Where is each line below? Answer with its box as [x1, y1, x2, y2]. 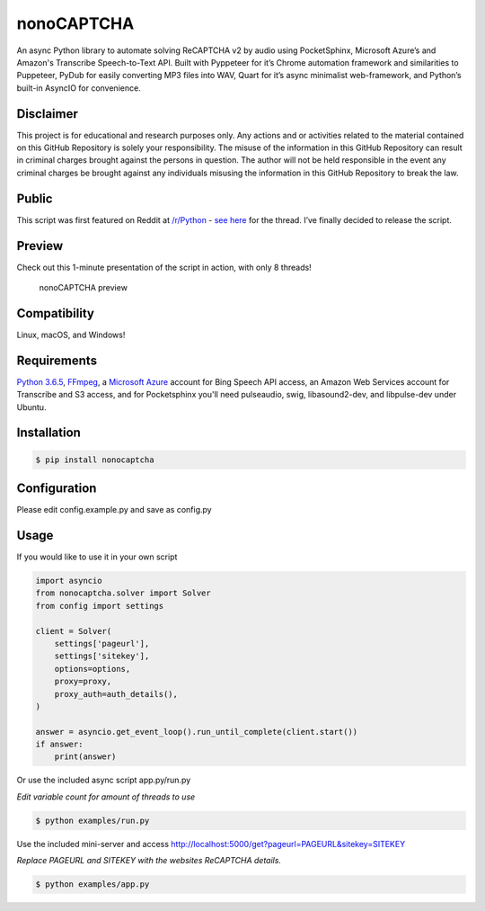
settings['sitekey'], [54, 651, 150, 661]
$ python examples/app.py [35, 880, 150, 889]
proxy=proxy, [54, 676, 112, 687]
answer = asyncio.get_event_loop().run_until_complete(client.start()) [35, 727, 358, 737]
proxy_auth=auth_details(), [54, 689, 179, 699]
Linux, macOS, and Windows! [16, 329, 126, 340]
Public [16, 191, 53, 206]
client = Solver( [35, 626, 112, 636]
